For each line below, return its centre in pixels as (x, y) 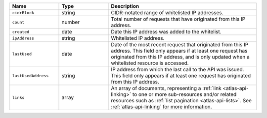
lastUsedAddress (30, 75)
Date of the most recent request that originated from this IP (180, 44)
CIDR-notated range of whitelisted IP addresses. (167, 13)
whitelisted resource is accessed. (150, 63)
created (21, 32)
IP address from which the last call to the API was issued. (178, 70)
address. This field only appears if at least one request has (179, 51)
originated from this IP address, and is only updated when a (180, 57)
